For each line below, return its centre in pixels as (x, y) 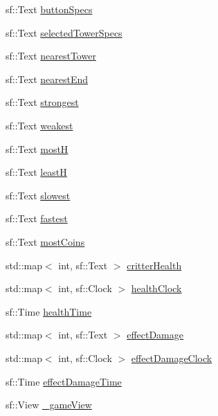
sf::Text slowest (38, 195)
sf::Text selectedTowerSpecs (64, 32)
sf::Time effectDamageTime (64, 381)
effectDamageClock (172, 358)
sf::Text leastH (36, 172)
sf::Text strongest (42, 102)
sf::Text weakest (39, 125)
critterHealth (154, 265)
